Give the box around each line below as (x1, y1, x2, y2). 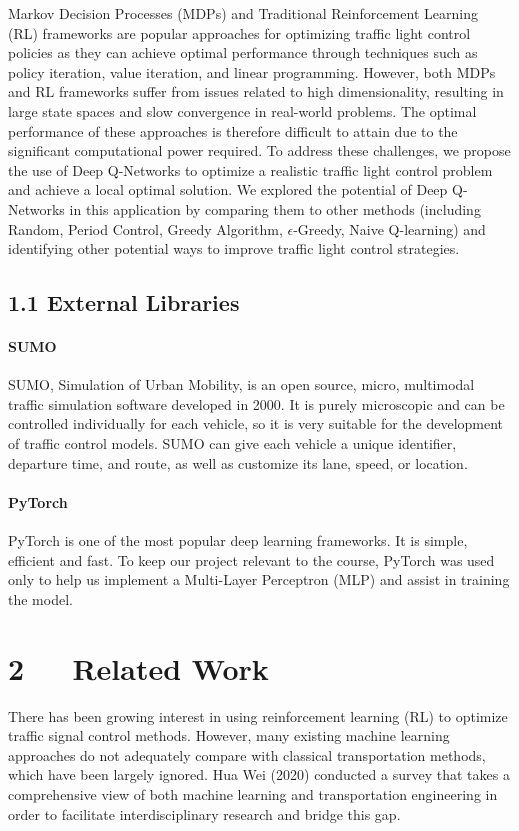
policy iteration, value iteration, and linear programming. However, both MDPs (8, 61, 496, 82)
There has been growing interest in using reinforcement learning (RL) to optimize (8, 705, 508, 726)
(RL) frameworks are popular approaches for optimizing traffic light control (8, 22, 471, 43)
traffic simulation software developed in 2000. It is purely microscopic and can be (8, 393, 505, 414)
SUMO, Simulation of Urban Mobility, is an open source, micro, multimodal (8, 374, 475, 395)
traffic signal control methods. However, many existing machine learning (8, 725, 450, 746)
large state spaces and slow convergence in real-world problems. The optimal (8, 100, 477, 121)
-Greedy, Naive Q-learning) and (293, 218, 486, 239)
